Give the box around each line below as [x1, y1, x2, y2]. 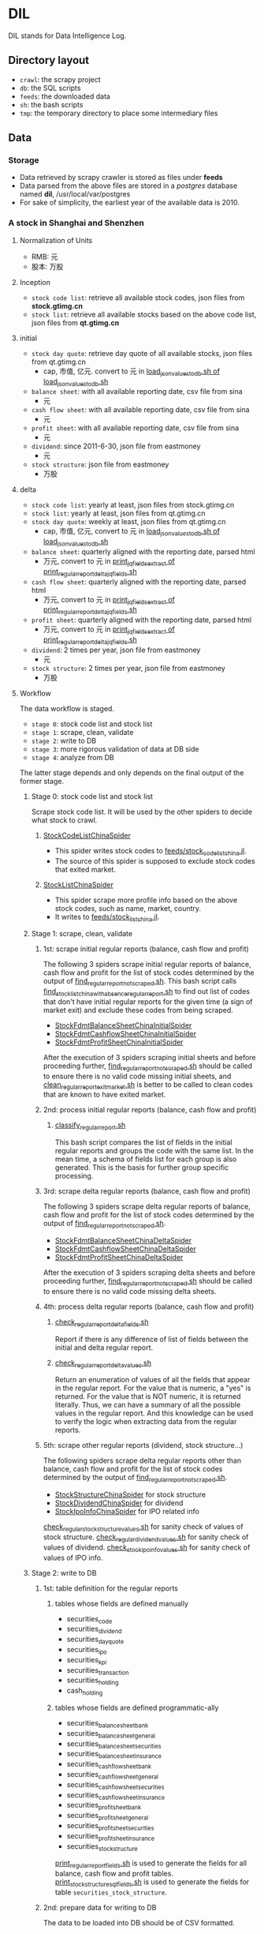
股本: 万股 [31, 261, 64, 271]
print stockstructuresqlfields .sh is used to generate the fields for [54, 1877, 250, 1888]
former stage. [19, 776, 65, 785]
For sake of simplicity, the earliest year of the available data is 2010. [19, 198, 240, 208]
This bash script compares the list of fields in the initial [54, 1138, 232, 1147]
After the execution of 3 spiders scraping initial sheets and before [43, 1052, 256, 1062]
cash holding [66, 1686, 103, 1697]
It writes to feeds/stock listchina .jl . [54, 912, 160, 924]
